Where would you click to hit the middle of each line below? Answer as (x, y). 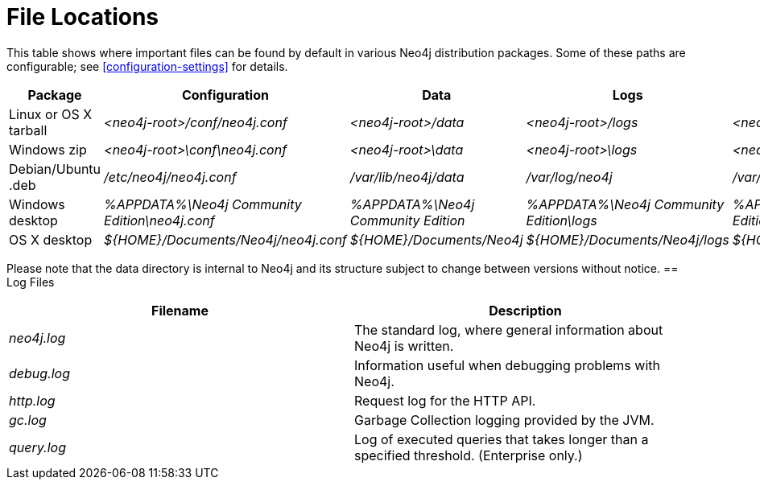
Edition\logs (562, 220)
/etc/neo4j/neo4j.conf (170, 177)
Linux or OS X (51, 114)
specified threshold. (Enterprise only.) (469, 455)
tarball (28, 130)
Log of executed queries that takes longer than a (502, 439)
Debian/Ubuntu (55, 169)
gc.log (28, 420)
